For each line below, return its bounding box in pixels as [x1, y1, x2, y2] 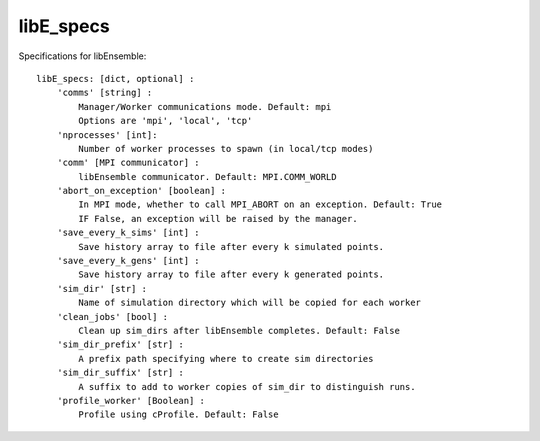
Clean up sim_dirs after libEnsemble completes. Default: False [78, 325, 400, 336]
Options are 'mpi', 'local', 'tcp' [78, 115, 253, 127]
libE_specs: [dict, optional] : [36, 73, 195, 84]
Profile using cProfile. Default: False [78, 409, 279, 420]
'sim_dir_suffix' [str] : [56, 367, 185, 379]
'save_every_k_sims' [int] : [56, 227, 200, 239]
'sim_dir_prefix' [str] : [56, 339, 185, 350]
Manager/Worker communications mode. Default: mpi [78, 101, 332, 112]
